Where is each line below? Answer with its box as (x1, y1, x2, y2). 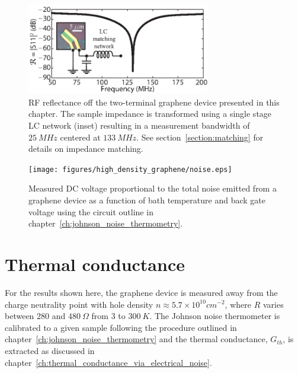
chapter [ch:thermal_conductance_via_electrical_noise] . (5, 356, 212, 368)
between (5, 310, 34, 322)
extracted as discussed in (5, 344, 95, 356)
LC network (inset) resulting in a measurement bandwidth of (28, 119, 250, 132)
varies (262, 298, 284, 310)
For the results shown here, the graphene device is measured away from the (5, 286, 278, 298)
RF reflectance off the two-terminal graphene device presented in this (28, 95, 280, 108)
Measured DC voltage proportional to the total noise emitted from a (28, 182, 277, 195)
